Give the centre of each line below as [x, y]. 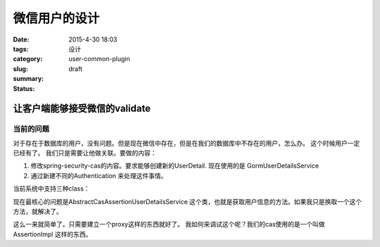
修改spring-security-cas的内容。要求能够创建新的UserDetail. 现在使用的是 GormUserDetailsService [175, 166]
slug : [20, 69]
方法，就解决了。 [38, 211]
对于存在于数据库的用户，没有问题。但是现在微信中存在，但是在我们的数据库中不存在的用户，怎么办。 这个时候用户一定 [186, 143]
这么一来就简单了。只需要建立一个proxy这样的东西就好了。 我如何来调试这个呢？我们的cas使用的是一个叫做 [169, 224]
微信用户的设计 [56, 18]
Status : [24, 89]
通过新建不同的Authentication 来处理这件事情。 [99, 175]
